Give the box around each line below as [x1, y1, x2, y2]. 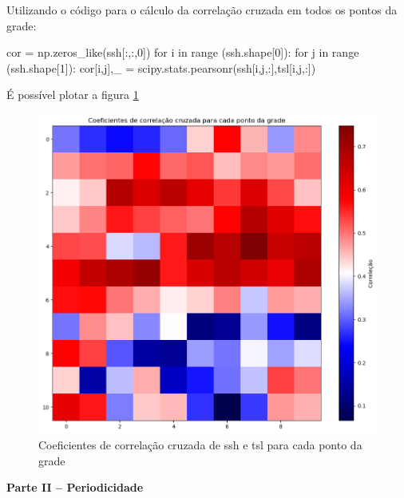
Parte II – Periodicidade [6, 479, 144, 496]
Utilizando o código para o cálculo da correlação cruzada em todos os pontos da [6, 2, 398, 18]
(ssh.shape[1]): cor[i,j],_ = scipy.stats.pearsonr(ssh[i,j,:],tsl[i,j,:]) [6, 59, 316, 76]
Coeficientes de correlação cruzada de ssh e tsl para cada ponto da [38, 437, 362, 453]
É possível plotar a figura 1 [6, 86, 139, 103]
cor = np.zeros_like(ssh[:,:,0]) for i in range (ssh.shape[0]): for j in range [6, 44, 359, 61]
